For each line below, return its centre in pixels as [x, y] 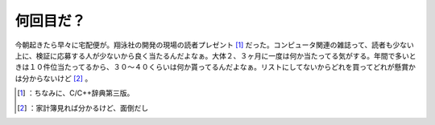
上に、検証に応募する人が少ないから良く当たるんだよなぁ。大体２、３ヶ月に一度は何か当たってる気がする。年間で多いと [215, 55]
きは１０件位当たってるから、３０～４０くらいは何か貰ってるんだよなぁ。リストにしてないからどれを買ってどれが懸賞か [215, 67]
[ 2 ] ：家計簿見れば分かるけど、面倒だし [83, 107]
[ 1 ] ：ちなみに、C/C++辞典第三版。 [76, 93]
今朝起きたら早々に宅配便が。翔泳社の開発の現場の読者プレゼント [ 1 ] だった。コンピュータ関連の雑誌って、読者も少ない [215, 45]
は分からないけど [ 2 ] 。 [54, 78]
